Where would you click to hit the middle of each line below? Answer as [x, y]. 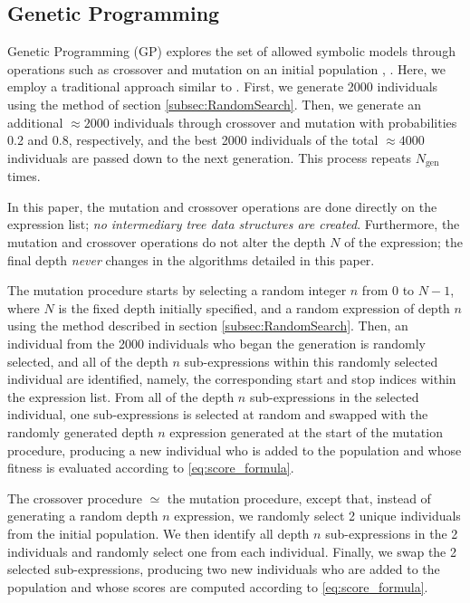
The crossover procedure [75, 498]
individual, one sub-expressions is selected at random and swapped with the [218, 414]
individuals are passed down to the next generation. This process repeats [209, 157]
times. [24, 176]
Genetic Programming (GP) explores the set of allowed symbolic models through [231, 51]
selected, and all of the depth [88, 361]
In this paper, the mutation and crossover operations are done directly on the [222, 206]
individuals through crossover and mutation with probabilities [285, 122]
